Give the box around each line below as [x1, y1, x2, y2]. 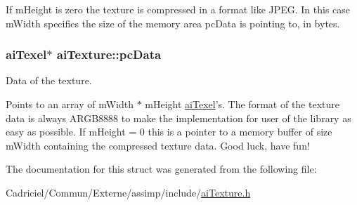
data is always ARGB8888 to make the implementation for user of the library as [6, 110, 351, 125]
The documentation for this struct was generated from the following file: [6, 161, 317, 176]
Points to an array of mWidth [6, 97, 134, 111]
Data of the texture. [6, 73, 92, 88]
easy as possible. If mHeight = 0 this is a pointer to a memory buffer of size [6, 124, 332, 139]
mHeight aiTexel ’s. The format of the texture [145, 97, 339, 111]
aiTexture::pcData [56, 46, 162, 63]
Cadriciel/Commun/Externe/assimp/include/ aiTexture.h [6, 185, 251, 199]
